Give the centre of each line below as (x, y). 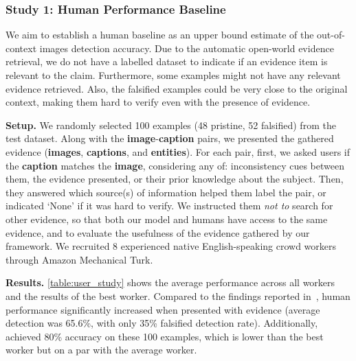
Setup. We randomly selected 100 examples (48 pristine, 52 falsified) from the (171, 125)
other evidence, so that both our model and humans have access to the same (167, 219)
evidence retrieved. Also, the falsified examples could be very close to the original (177, 88)
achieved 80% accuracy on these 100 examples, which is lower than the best (165, 336)
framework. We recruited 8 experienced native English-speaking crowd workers (171, 246)
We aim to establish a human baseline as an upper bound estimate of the (160, 35)
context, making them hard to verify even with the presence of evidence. (158, 102)
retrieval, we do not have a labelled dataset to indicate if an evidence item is (167, 61)
